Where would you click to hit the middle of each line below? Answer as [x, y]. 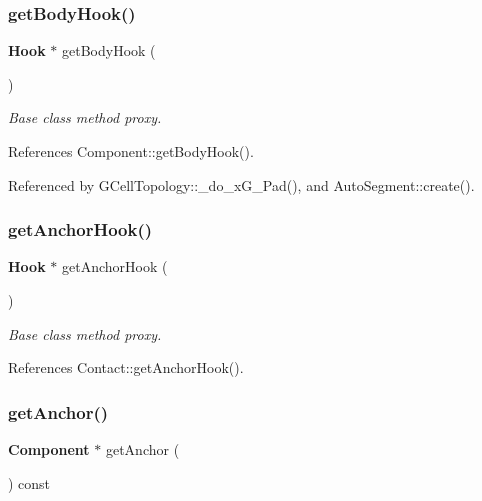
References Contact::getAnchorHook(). [126, 367]
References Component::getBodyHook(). [131, 151]
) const [29, 482]
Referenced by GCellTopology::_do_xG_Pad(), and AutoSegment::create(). [241, 184]
